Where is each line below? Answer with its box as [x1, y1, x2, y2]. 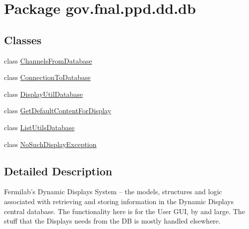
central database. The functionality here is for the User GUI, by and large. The [4, 206, 245, 216]
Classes [4, 32, 42, 47]
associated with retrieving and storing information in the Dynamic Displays [4, 196, 234, 206]
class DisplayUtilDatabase [4, 88, 83, 99]
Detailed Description [4, 163, 113, 178]
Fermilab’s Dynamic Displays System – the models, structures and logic [4, 186, 222, 197]
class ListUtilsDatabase [4, 122, 75, 132]
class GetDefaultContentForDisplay [4, 105, 112, 116]
